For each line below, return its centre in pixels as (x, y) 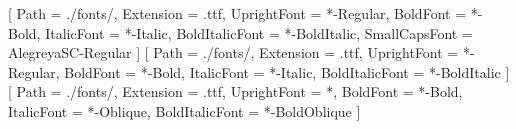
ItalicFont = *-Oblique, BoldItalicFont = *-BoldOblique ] (184, 110)
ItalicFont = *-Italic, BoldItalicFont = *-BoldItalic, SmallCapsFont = (259, 32)
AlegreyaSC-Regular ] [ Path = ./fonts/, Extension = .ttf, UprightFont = (233, 52)
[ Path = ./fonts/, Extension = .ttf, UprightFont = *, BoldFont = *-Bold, (235, 91)
